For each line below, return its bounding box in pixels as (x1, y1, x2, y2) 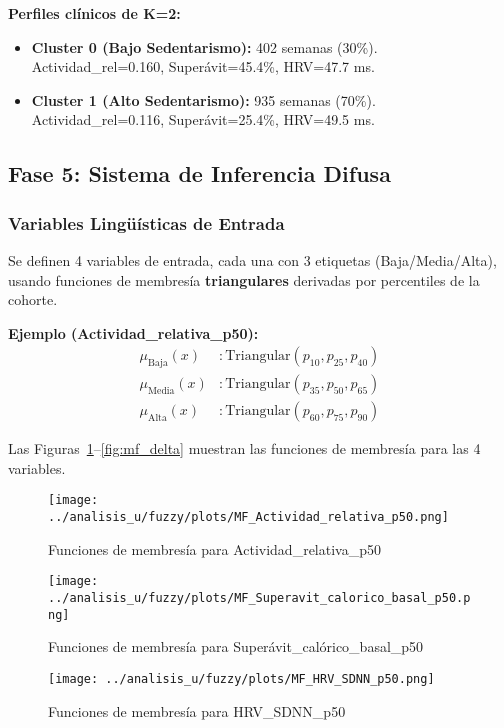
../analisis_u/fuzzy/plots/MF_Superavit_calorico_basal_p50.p (48, 590, 471, 605)
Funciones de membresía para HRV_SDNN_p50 (48, 700, 346, 721)
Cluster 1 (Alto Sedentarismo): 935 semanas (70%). (31, 89, 376, 110)
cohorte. (8, 289, 58, 310)
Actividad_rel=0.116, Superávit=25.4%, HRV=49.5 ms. (31, 109, 375, 130)
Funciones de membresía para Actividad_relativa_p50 (48, 538, 381, 559)
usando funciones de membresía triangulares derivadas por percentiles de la (8, 269, 480, 290)
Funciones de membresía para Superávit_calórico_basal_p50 (48, 636, 424, 657)
